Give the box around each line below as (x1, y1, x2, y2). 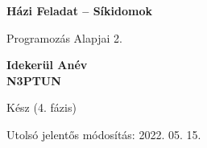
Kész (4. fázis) (6, 99, 77, 116)
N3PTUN (6, 72, 61, 88)
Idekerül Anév (6, 56, 88, 73)
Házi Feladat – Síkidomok (6, 2, 153, 18)
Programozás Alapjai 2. (6, 29, 122, 46)
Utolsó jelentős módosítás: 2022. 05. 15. (6, 125, 201, 142)
